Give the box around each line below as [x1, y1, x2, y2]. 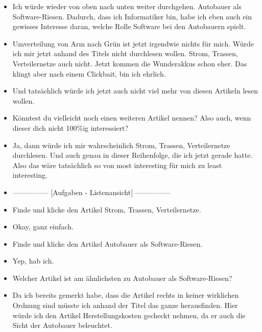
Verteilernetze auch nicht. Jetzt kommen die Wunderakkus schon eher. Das [12, 58, 247, 68]
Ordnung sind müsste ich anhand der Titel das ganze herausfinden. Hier [12, 300, 238, 311]
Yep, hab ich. [12, 255, 54, 266]
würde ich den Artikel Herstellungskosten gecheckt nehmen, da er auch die [12, 310, 246, 320]
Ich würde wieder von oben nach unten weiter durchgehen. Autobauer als [12, 1, 242, 11]
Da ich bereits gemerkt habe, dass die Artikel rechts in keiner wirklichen [12, 290, 239, 300]
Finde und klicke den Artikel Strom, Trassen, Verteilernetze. [12, 204, 201, 215]
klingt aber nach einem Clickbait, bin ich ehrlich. [12, 68, 166, 79]
